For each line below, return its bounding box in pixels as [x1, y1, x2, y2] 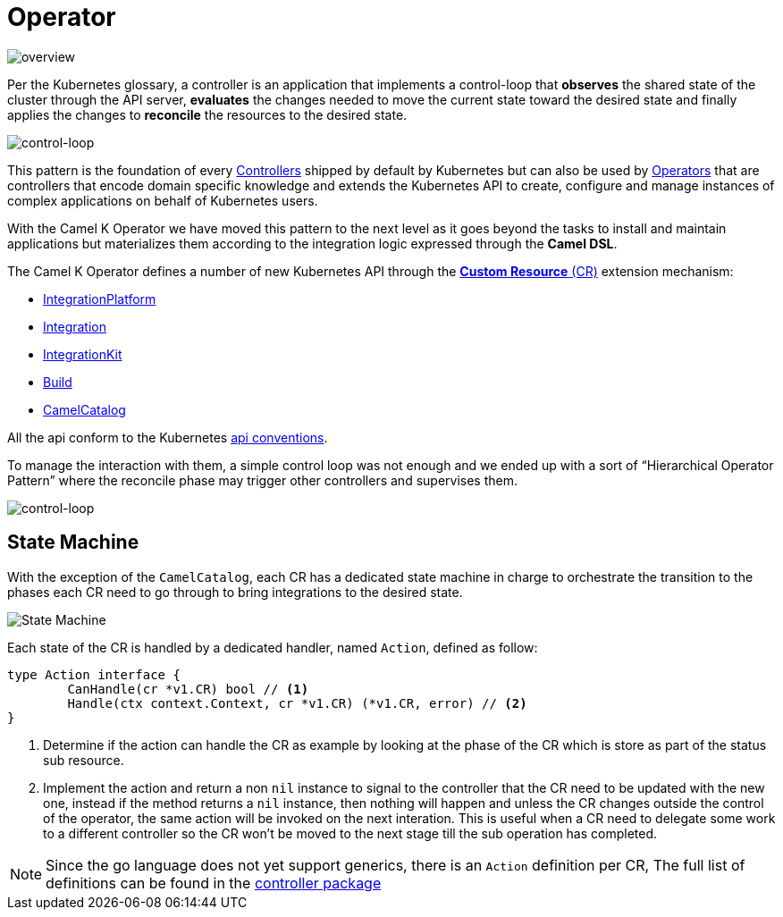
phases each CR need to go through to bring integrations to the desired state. [7, 584, 463, 600]
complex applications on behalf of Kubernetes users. [7, 192, 318, 208]
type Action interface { [7, 667, 181, 682]
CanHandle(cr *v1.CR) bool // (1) [67, 681, 309, 696]
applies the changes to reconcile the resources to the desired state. [7, 106, 408, 122]
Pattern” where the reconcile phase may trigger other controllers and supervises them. [7, 472, 518, 488]
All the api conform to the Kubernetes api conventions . [7, 429, 328, 445]
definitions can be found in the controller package [46, 873, 382, 892]
